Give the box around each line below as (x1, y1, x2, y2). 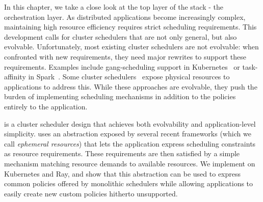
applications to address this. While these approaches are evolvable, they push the (4, 81, 257, 92)
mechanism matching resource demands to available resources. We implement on (4, 158, 255, 168)
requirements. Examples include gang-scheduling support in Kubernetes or (4, 61, 240, 72)
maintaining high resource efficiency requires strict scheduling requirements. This (4, 21, 257, 32)
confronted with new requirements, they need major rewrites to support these (4, 51, 247, 62)
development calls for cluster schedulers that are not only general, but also (4, 31, 237, 42)
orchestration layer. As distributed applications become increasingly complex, (4, 11, 246, 22)
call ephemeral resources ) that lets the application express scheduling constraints (4, 138, 256, 149)
